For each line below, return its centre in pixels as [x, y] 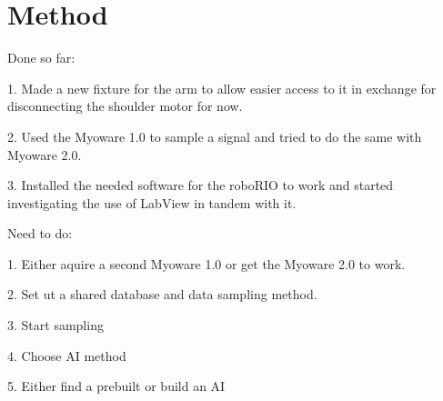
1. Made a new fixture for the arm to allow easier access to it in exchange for [222, 88]
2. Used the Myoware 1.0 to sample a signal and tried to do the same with [215, 136]
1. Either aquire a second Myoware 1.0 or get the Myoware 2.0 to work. [206, 263]
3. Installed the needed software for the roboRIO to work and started [201, 185]
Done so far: [41, 58]
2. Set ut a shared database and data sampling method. [162, 294]
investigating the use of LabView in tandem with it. [152, 202]
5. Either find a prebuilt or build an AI [116, 386]
